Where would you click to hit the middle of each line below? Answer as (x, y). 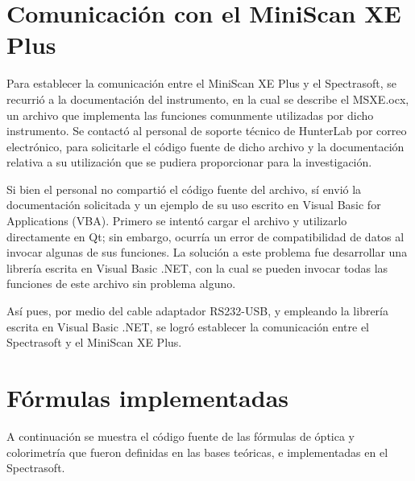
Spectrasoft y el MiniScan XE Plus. (94, 342)
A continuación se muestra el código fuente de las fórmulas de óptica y (181, 436)
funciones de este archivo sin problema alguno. (121, 284)
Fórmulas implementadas (148, 397)
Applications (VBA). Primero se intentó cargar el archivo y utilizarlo (177, 221)
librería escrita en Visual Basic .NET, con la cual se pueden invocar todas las (197, 267)
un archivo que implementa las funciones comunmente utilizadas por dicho (190, 115)
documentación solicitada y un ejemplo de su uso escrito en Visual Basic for (194, 205)
